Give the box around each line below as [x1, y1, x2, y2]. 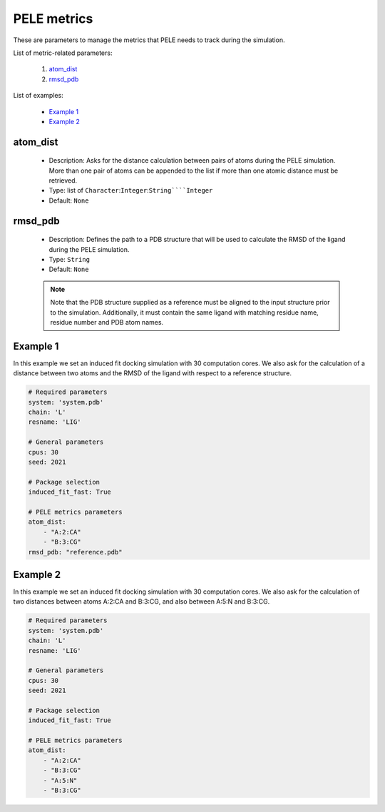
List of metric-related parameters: [13, 49, 113, 57]
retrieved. [48, 176, 78, 185]
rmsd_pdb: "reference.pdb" [28, 548, 123, 556]
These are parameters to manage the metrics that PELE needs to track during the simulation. [13, 36, 285, 44]
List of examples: [13, 91, 63, 100]
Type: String [48, 255, 91, 264]
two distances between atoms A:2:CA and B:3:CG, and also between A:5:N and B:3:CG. [13, 597, 270, 606]
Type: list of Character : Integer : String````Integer [48, 186, 213, 195]
